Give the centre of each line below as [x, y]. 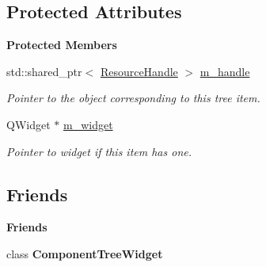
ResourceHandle [139, 71]
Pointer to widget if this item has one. [99, 151]
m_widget [88, 124]
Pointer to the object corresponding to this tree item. [133, 98]
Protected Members [62, 45]
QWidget [28, 124]
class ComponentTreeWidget [85, 253]
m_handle [225, 71]
